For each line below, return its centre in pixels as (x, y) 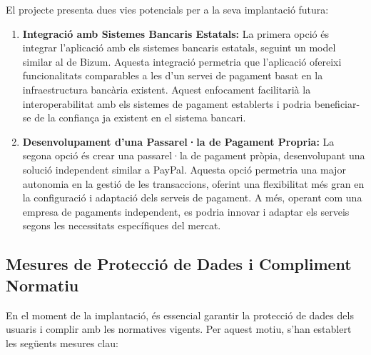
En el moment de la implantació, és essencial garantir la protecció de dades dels (180, 315)
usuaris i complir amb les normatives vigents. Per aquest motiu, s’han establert (179, 329)
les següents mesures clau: (62, 342)
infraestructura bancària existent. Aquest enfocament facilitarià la (167, 89)
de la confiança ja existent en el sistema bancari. (140, 117)
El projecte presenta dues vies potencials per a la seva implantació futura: (167, 9)
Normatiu (42, 285)
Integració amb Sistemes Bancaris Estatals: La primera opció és (176, 33)
